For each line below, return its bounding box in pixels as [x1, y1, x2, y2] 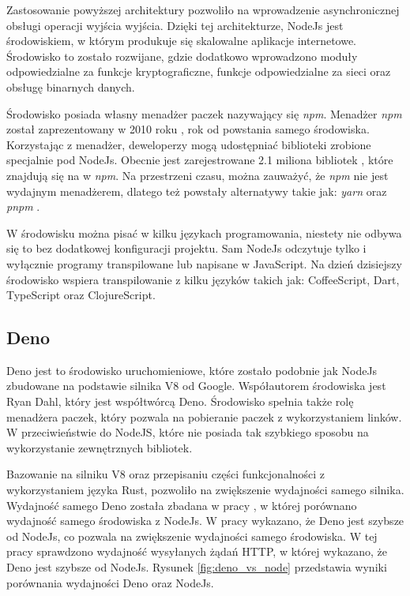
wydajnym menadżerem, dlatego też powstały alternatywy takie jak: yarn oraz [6, 182, 387, 199]
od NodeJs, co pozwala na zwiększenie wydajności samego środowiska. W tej [6, 527, 378, 544]
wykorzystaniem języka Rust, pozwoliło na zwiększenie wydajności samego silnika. [6, 482, 404, 498]
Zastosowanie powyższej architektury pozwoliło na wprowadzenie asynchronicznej [6, 2, 400, 17]
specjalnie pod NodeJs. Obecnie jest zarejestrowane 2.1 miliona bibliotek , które [6, 152, 393, 168]
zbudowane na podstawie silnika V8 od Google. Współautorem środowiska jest [6, 377, 386, 394]
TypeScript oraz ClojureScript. [6, 287, 156, 303]
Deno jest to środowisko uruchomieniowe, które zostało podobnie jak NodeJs [6, 362, 378, 378]
